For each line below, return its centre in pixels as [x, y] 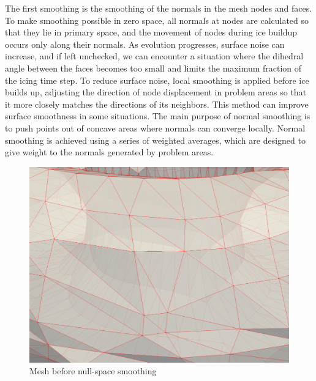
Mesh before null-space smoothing [93, 371]
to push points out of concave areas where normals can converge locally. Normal [155, 128]
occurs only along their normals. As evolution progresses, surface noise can [145, 44]
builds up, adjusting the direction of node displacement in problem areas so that [156, 92]
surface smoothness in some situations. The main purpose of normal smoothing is [158, 116]
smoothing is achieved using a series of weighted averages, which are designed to [155, 140]
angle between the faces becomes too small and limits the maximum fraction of [153, 68]
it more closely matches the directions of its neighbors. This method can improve [157, 104]
